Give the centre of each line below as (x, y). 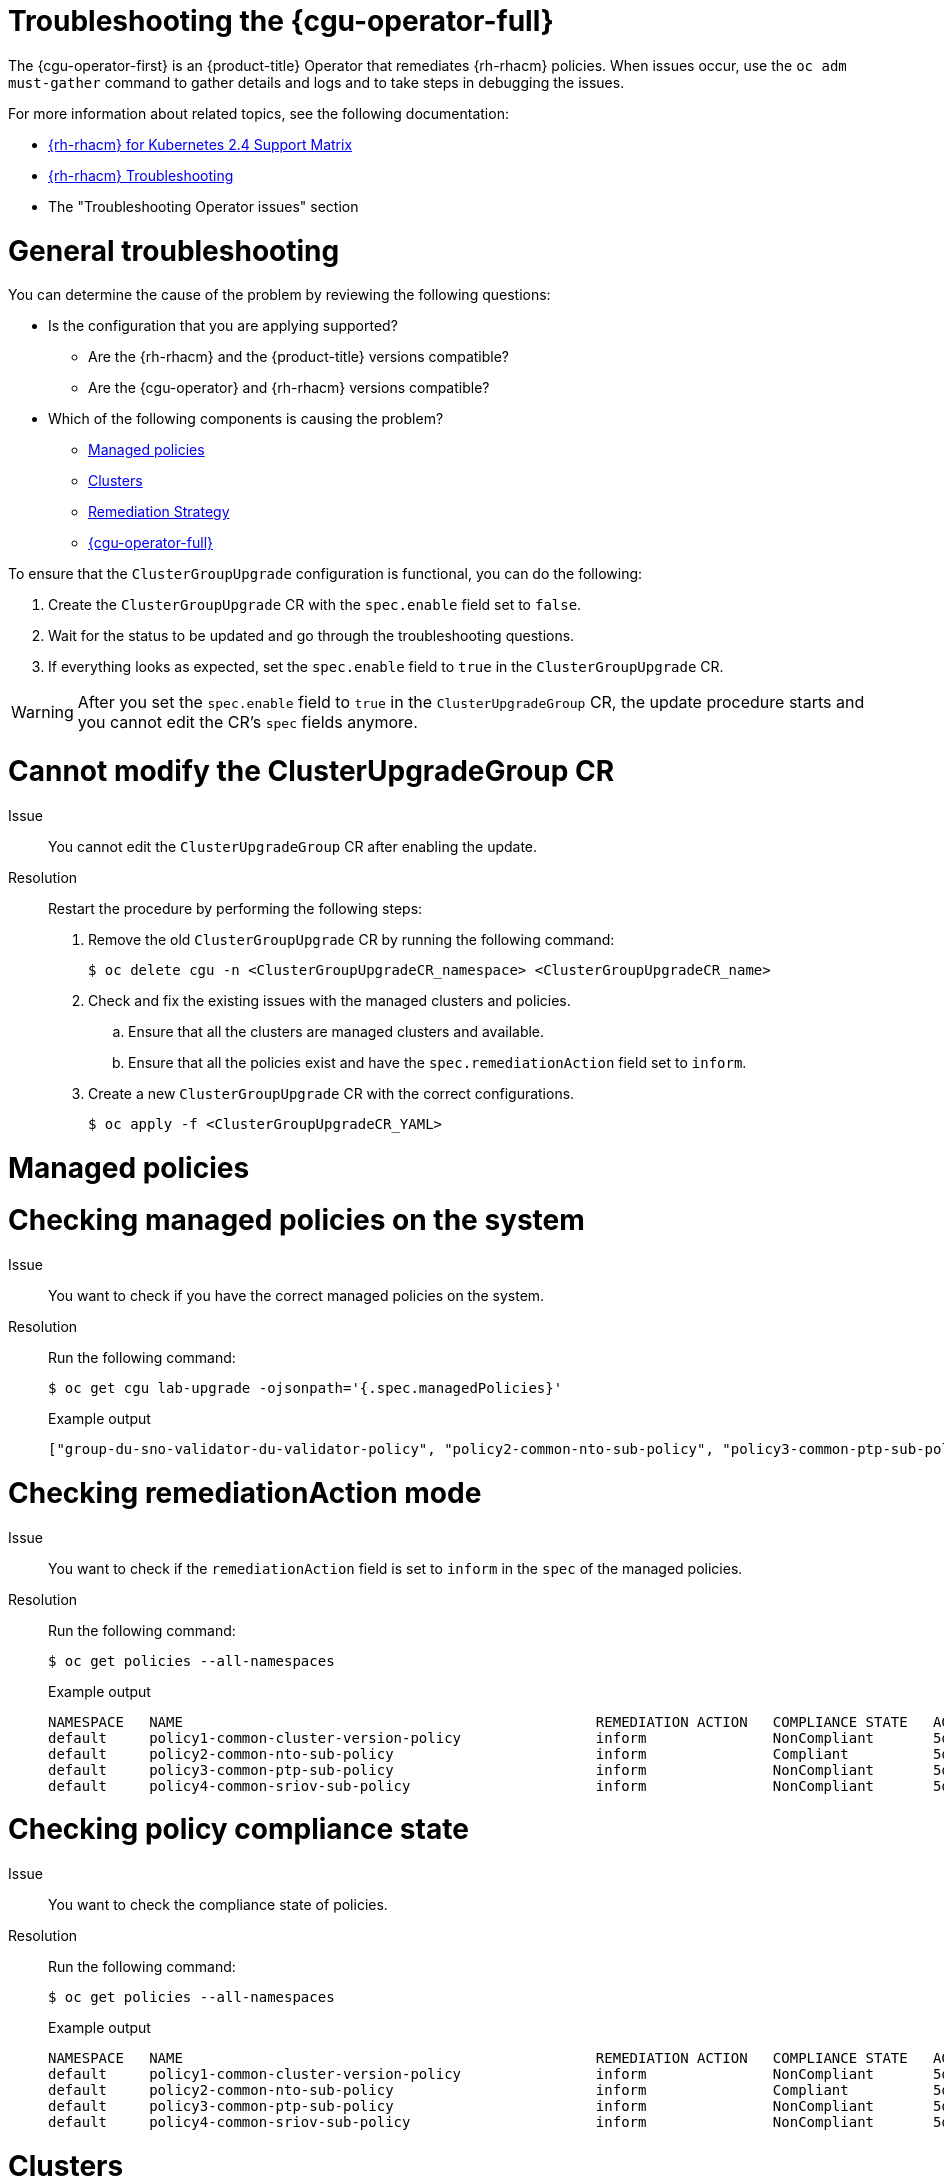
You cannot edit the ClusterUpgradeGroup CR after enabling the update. (293, 846)
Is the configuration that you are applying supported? (223, 326)
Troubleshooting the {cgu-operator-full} (281, 21)
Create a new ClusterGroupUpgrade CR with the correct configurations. (331, 1093)
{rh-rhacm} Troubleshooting (141, 175)
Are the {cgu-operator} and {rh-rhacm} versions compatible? (289, 388)
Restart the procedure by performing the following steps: (235, 908)
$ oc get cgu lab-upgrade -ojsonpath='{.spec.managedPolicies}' (305, 1388)
